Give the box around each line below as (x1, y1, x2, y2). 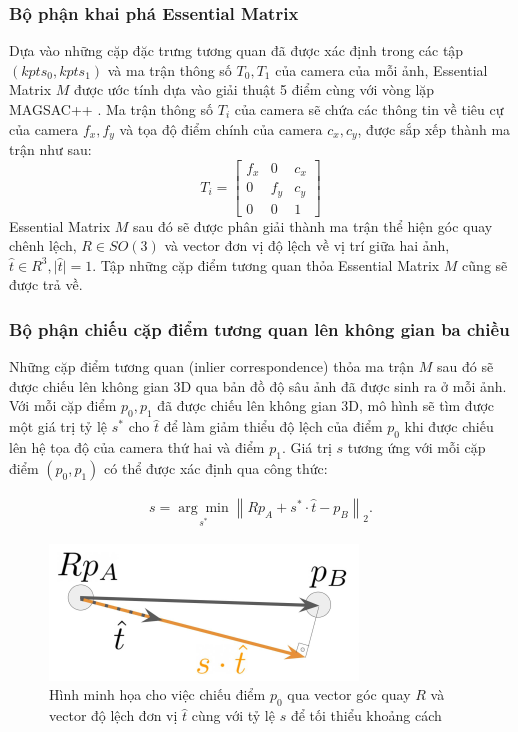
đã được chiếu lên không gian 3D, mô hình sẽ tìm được (157, 395, 495, 416)
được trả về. (9, 274, 83, 295)
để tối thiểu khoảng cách (290, 705, 442, 726)
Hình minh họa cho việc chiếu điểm (49, 684, 266, 705)
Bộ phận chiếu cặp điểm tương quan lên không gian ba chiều (9, 316, 510, 341)
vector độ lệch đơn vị (49, 705, 178, 726)
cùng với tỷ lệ (191, 705, 275, 726)
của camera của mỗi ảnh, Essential (275, 59, 488, 80)
